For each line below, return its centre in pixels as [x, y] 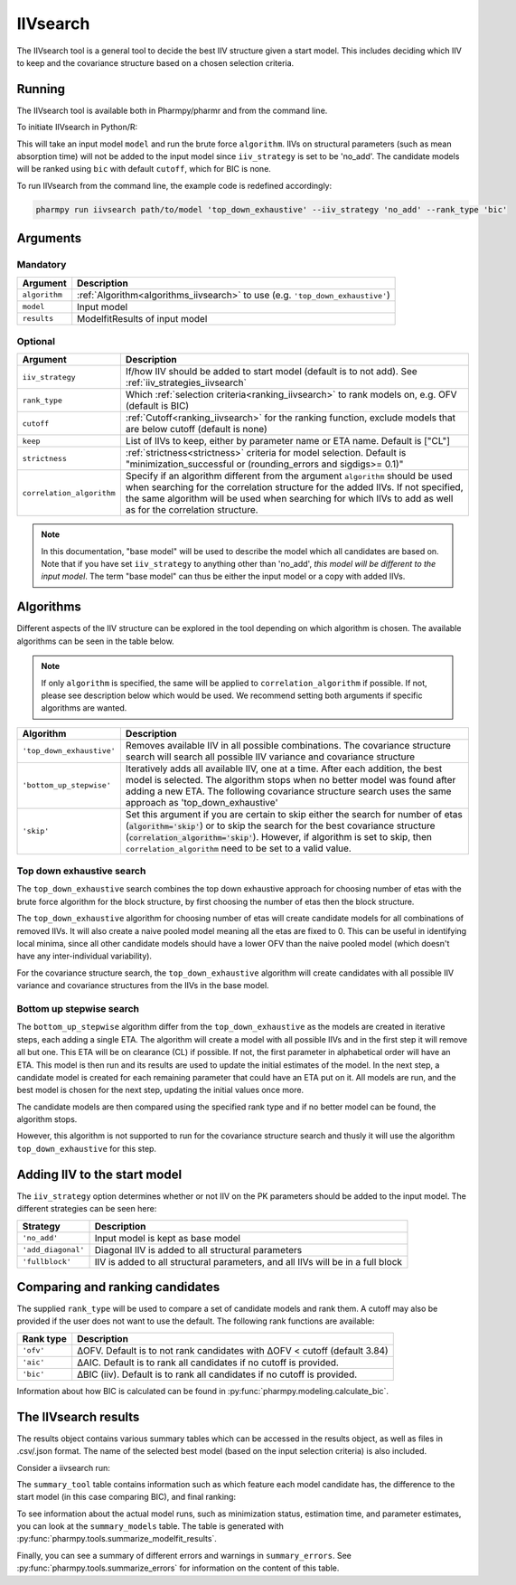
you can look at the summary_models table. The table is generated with [150, 1526]
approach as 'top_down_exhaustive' [202, 802]
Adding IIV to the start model [99, 1174]
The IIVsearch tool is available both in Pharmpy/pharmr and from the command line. [172, 110]
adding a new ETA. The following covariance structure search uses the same [288, 791]
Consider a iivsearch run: [63, 1467]
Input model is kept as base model [168, 1238]
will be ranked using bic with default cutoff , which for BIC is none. [144, 169]
